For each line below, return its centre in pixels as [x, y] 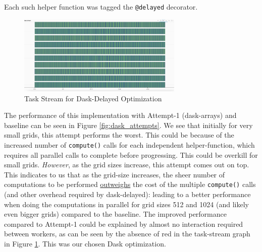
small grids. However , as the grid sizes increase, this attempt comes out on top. [127, 165]
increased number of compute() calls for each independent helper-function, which [129, 144]
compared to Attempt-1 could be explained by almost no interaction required [124, 224]
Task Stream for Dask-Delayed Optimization [93, 98]
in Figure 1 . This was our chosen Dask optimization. [85, 243]
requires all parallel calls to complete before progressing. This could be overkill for [131, 154]
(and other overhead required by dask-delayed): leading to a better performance [127, 194]
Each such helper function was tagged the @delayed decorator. [101, 7]
